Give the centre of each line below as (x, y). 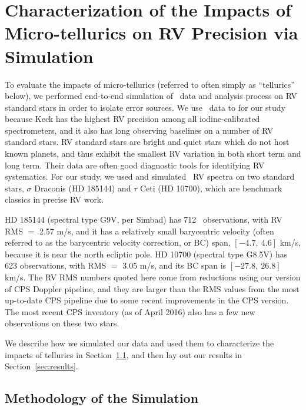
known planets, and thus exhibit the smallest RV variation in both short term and (153, 153)
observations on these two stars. (62, 323)
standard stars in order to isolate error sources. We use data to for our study (145, 107)
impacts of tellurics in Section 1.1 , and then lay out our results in (123, 354)
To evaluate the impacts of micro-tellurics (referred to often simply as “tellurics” (150, 84)
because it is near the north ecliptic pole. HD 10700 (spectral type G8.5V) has (146, 254)
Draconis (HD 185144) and (83, 188)
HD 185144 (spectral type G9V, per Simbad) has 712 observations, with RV (144, 219)
